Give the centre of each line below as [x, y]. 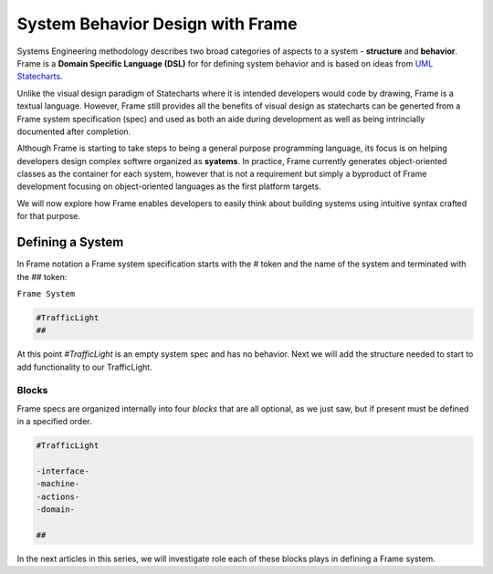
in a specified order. [54, 422]
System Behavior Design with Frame [157, 24]
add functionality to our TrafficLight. [84, 367]
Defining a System [70, 242]
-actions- [58, 496]
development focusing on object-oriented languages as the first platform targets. [169, 186]
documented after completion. [74, 131]
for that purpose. [49, 216]
